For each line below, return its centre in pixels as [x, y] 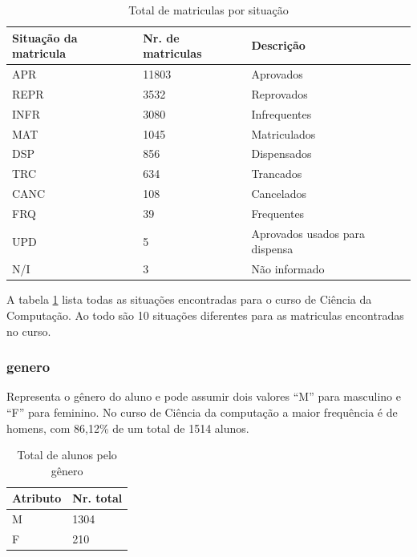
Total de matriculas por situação [208, 10]
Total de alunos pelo [67, 455]
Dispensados [281, 153]
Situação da [45, 37]
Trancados [277, 174]
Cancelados [279, 194]
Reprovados [279, 93]
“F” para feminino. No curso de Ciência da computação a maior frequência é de [202, 412]
